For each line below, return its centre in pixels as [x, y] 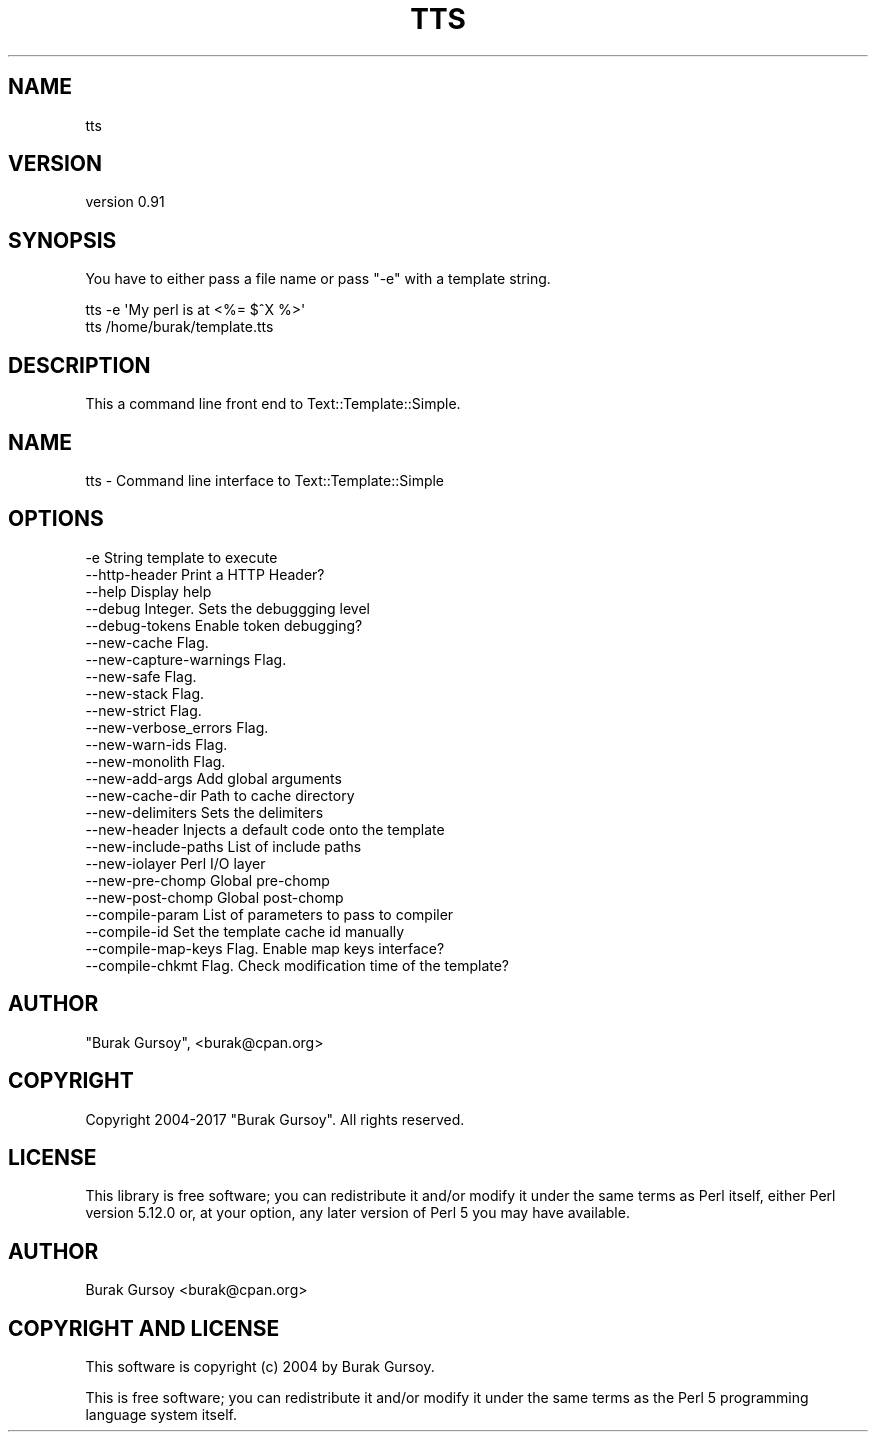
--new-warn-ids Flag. [156, 744]
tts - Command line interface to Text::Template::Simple [265, 480]
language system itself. [161, 1415]
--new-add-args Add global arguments [213, 778]
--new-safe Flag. [141, 676]
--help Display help [148, 591]
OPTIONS [56, 519]
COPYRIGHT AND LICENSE [144, 1328]
